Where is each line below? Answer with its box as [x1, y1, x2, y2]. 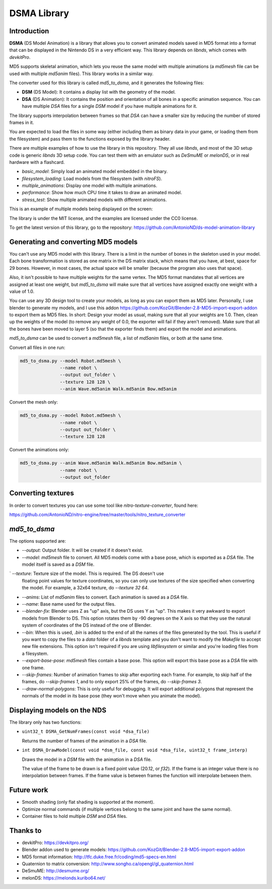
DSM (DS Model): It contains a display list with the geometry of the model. [22, 89, 176, 95]
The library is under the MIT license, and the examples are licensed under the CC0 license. [9, 215, 198, 221]
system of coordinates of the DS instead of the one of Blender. [22, 622, 152, 628]
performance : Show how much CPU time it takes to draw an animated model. [22, 190, 182, 196]
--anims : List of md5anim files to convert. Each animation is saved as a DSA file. [22, 594, 189, 600]
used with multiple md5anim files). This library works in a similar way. [9, 71, 154, 77]
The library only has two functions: [9, 719, 82, 725]
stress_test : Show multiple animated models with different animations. [22, 197, 167, 203]
